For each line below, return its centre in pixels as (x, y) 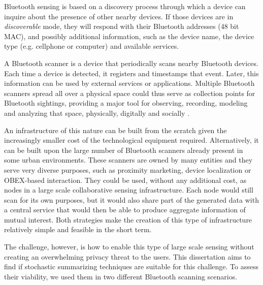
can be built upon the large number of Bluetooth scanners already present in (124, 150)
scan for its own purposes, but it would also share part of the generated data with (131, 199)
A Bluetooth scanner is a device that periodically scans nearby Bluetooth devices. (131, 63)
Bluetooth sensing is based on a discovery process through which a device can (125, 6)
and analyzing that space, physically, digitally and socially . (97, 113)
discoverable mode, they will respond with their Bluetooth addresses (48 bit (122, 26)
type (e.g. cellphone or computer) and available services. (92, 46)
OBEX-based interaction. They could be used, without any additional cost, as (125, 180)
